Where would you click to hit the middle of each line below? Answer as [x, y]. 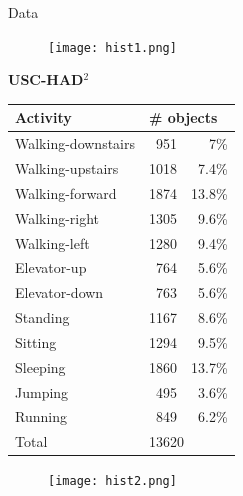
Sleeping [40, 366]
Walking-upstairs [67, 168]
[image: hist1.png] [112, 47]
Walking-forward [66, 192]
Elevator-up [51, 267]
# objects [183, 117]
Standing [42, 317]
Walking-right [57, 217]
